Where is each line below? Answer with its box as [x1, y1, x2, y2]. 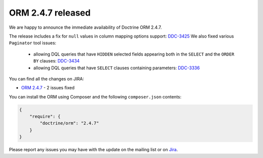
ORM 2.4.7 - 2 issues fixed [21, 85, 75, 91]
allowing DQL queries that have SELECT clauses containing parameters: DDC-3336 [33, 65, 200, 71]
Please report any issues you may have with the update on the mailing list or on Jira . [9, 147, 178, 153]
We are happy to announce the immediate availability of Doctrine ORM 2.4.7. [9, 24, 162, 30]
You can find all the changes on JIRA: [9, 76, 84, 81]
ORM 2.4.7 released [9, 7, 91, 18]
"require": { [29, 114, 61, 119]
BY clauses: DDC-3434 [33, 58, 80, 64]
